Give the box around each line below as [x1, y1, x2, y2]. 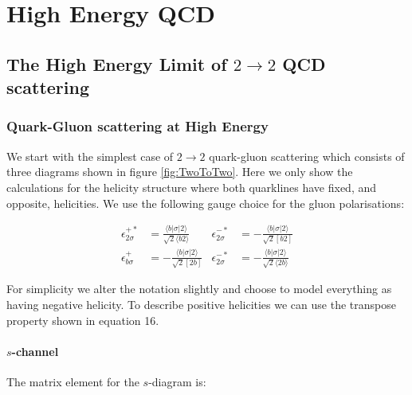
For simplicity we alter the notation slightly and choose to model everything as [6, 280, 392, 297]
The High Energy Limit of [6, 51, 227, 76]
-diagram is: [148, 373, 206, 389]
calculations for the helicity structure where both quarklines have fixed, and [6, 178, 377, 195]
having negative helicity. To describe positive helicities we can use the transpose [6, 295, 396, 312]
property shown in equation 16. [6, 311, 159, 328]
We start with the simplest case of [6, 147, 174, 164]
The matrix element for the [6, 373, 139, 389]
